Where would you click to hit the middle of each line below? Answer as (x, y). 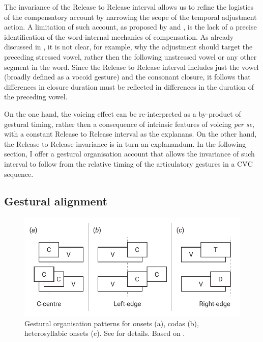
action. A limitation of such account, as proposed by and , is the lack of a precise (130, 27)
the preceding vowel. (36, 97)
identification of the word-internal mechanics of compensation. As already (119, 36)
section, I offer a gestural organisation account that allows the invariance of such (129, 154)
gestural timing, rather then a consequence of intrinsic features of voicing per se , (129, 124)
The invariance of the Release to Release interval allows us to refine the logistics (129, 7)
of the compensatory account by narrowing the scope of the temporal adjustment (130, 17)
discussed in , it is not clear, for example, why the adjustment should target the (128, 47)
